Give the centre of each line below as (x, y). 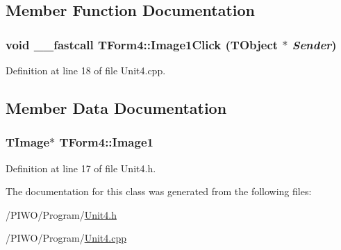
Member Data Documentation (116, 107)
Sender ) (314, 44)
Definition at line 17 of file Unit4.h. (81, 168)
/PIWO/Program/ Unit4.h (61, 214)
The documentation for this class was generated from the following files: (159, 191)
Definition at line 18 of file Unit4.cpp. (86, 70)
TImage (28, 142)
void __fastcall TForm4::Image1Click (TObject (142, 44)
